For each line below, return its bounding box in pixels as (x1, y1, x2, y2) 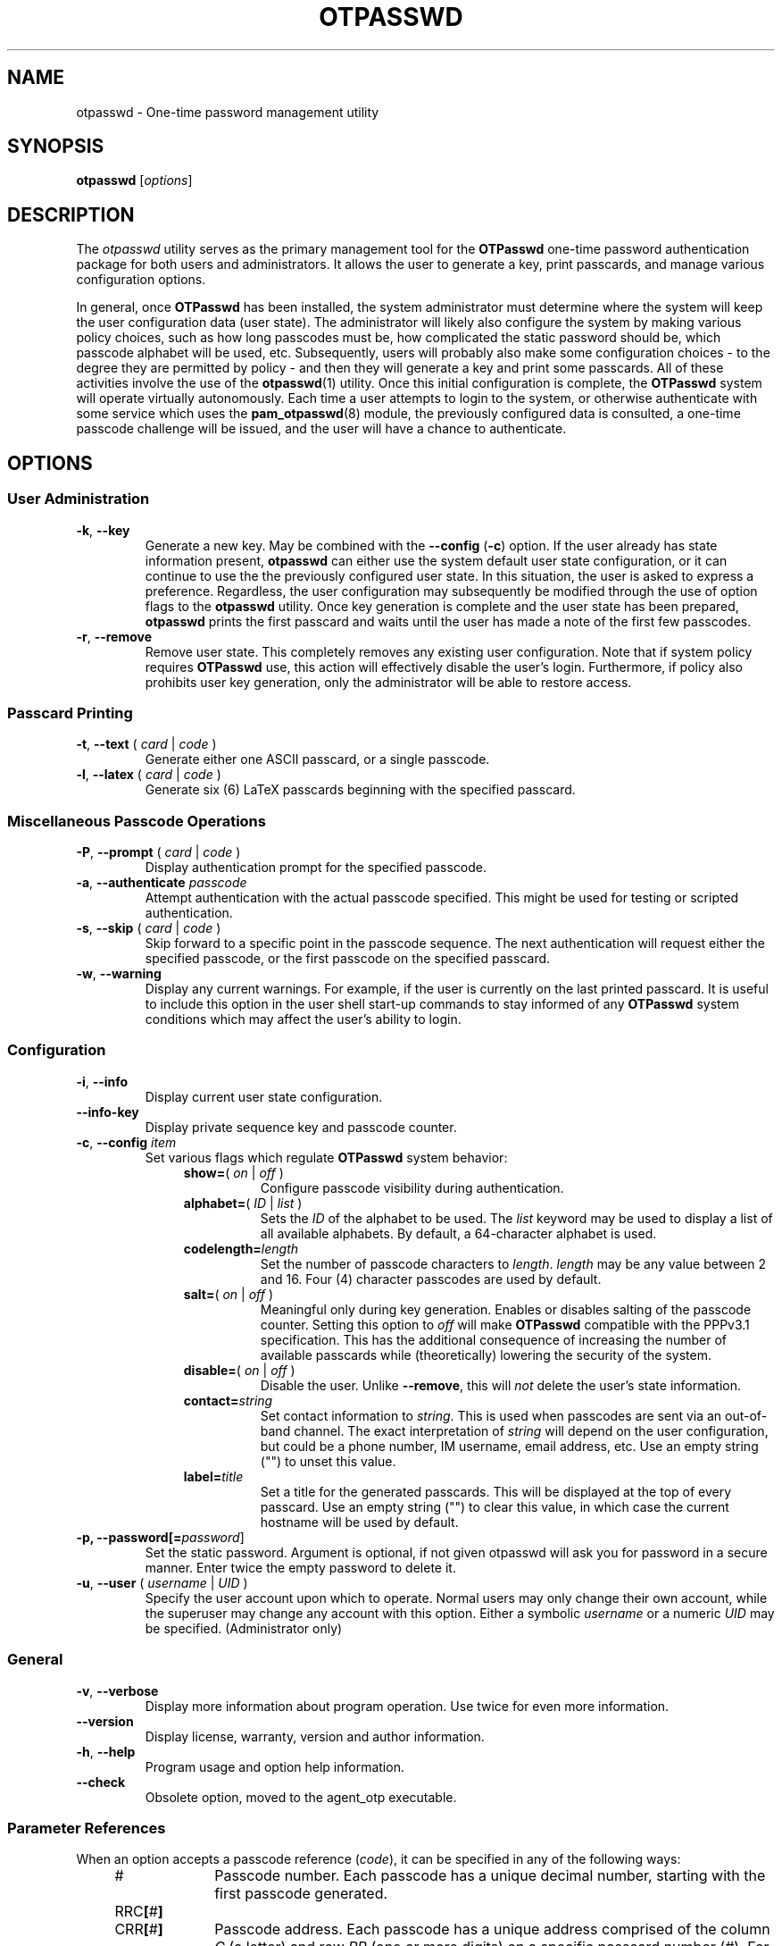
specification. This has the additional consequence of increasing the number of (260, 1331, 728, 1347)
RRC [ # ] (114, 1902, 163, 1921)
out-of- (725, 1407, 768, 1423)
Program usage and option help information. (145, 1758, 404, 1774)
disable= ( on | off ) (183, 1362, 295, 1378)
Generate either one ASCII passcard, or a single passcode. (145, 751, 490, 767)
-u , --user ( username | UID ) (76, 1574, 248, 1590)
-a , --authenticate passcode (76, 875, 247, 890)
